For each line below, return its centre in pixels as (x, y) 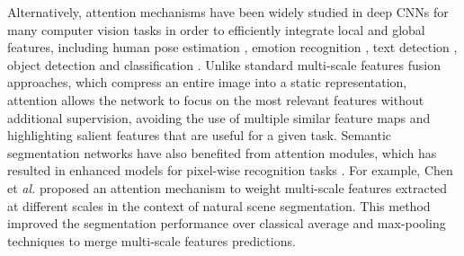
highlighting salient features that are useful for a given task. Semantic (200, 135)
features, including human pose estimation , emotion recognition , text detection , (232, 47)
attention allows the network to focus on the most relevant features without (216, 99)
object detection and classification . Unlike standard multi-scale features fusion (224, 64)
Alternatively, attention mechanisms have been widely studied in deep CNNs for (228, 12)
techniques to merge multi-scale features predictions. (152, 240)
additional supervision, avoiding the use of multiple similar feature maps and (219, 117)
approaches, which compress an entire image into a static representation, (207, 82)
